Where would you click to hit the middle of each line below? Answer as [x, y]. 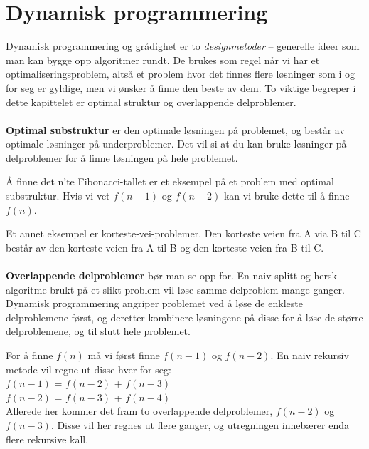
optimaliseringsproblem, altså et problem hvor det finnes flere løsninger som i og [181, 74]
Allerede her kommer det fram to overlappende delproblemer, [139, 411]
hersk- [327, 275]
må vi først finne [124, 355]
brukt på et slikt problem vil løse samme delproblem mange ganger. [197, 289]
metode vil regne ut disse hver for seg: [89, 369]
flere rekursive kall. [47, 439]
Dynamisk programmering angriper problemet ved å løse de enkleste [154, 303]
